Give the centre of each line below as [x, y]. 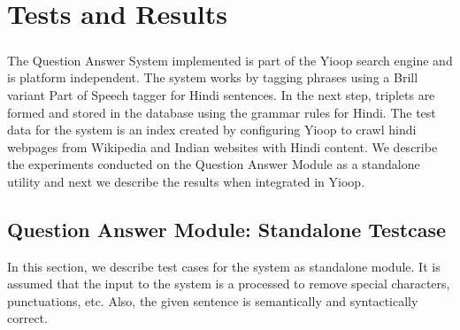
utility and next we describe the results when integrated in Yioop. [186, 181]
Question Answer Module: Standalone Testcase [227, 229]
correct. [27, 318]
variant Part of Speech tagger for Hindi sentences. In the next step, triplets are [221, 94]
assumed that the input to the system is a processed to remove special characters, [229, 284]
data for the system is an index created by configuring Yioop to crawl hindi [212, 130]
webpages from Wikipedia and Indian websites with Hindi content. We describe [222, 146]
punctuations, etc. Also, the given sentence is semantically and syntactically [213, 300]
